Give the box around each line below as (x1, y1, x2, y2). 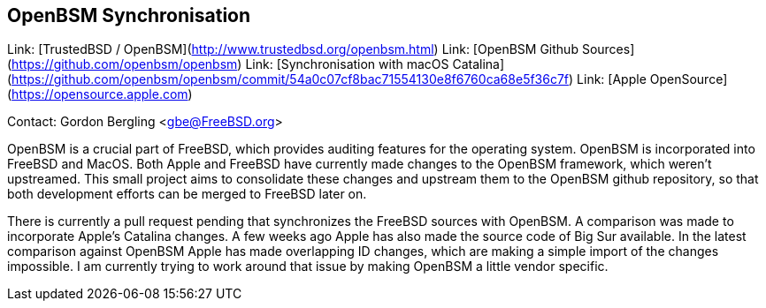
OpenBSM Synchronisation (7, 4, 251, 26)
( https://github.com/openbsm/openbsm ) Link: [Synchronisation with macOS (7, 56, 449, 72)
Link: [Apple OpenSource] (577, 71, 728, 87)
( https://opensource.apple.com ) (7, 86, 193, 102)
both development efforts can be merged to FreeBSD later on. (7, 186, 367, 202)
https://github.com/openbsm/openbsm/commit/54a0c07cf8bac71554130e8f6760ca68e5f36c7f (11, 71, 570, 87)
